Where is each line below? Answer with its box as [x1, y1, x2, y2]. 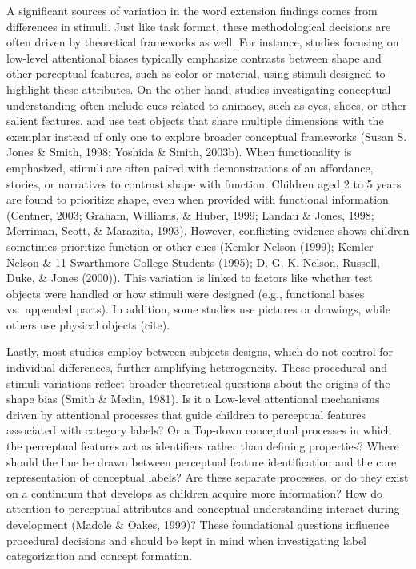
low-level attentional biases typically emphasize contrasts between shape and [6, 49, 382, 66]
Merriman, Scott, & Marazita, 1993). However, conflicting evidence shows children [6, 222, 410, 239]
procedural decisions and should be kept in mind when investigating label [6, 531, 366, 548]
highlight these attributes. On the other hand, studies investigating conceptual [6, 80, 391, 97]
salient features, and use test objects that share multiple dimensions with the [6, 112, 384, 129]
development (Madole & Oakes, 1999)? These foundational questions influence [6, 516, 390, 532]
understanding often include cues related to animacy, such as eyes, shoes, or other [6, 96, 407, 113]
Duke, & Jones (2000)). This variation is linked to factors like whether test [6, 269, 373, 286]
